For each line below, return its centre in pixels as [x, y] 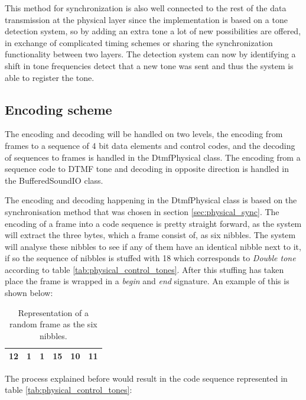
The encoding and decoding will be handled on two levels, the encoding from [144, 134]
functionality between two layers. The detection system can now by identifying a [150, 54]
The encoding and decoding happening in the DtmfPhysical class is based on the [151, 200]
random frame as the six [53, 324]
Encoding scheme [58, 109]
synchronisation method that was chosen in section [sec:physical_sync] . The [142, 211]
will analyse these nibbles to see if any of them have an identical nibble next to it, [153, 246]
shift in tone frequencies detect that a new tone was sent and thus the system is [149, 65]
